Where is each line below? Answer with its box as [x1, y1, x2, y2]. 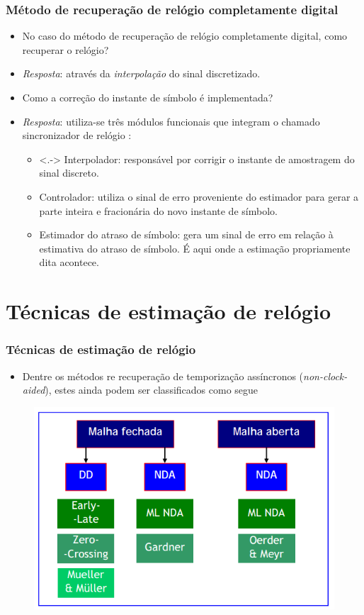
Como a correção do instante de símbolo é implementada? [22, 90, 273, 104]
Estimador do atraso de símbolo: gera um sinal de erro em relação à [39, 227, 334, 242]
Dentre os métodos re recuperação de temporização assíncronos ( [22, 368, 304, 383]
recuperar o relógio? [22, 42, 109, 57]
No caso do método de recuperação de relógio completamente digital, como [22, 28, 348, 43]
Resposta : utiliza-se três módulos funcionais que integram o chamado [22, 113, 320, 128]
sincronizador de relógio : [22, 128, 132, 143]
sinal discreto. [39, 165, 99, 180]
